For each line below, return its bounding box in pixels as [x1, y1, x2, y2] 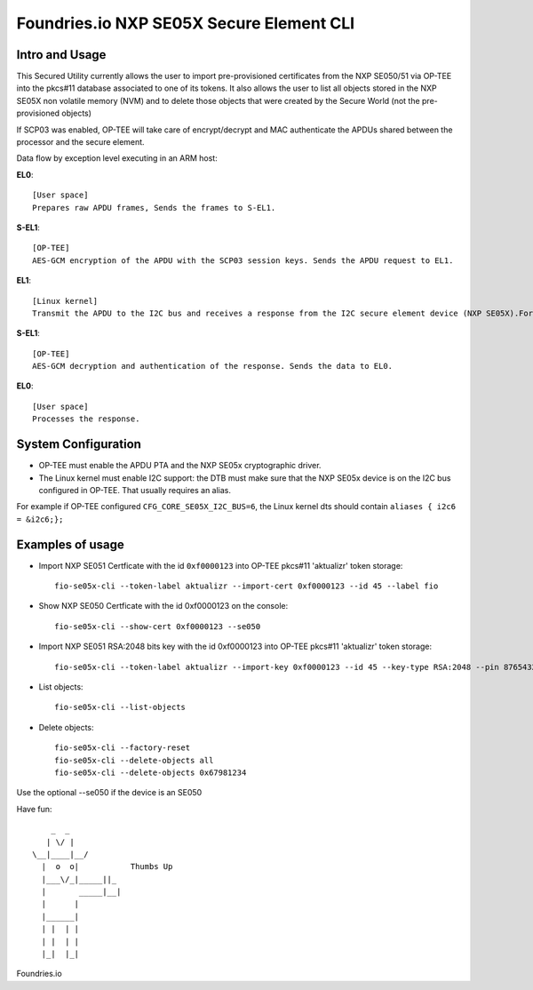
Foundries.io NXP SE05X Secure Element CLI [16, 13, 355, 33]
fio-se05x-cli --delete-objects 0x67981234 [54, 767, 247, 778]
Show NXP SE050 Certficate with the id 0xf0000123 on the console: [38, 601, 289, 611]
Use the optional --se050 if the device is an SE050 [16, 787, 203, 798]
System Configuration [16, 436, 142, 452]
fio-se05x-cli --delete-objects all [54, 755, 214, 765]
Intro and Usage [16, 47, 107, 62]
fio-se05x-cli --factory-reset [54, 743, 191, 753]
